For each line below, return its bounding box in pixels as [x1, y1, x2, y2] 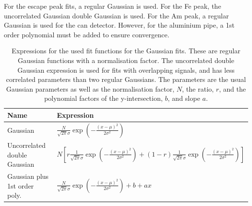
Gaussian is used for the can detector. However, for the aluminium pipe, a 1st [4, 20, 235, 30]
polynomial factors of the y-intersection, [44, 93, 163, 103]
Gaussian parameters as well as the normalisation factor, [6, 83, 174, 94]
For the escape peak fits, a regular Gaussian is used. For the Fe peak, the [4, 1, 221, 11]
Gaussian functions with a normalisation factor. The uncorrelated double [17, 55, 235, 65]
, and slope [168, 93, 200, 103]
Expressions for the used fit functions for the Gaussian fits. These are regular [12, 46, 240, 56]
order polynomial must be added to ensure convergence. [4, 29, 170, 39]
